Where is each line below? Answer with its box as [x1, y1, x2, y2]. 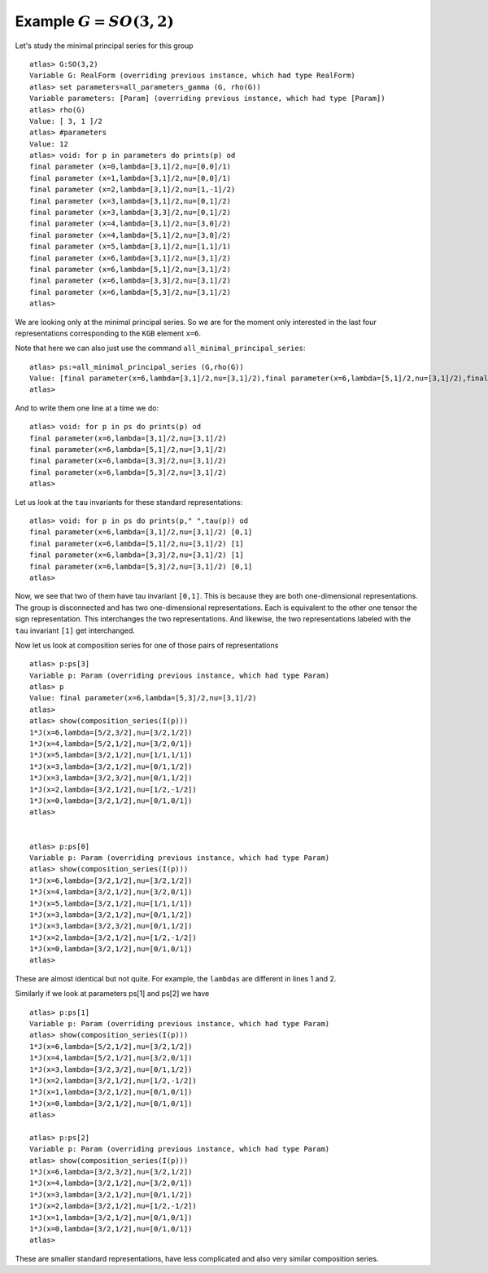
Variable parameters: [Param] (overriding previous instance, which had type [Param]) [29, 94, 386, 103]
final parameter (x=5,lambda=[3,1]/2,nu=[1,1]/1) [29, 242, 232, 252]
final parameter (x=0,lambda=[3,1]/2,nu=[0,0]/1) [29, 162, 232, 171]
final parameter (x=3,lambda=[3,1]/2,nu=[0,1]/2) [29, 196, 232, 205]
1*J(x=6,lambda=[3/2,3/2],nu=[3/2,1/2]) [29, 1167, 193, 1177]
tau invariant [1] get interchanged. [15, 626, 136, 635]
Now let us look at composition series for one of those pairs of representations [15, 640, 279, 650]
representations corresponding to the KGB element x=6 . [15, 328, 201, 338]
